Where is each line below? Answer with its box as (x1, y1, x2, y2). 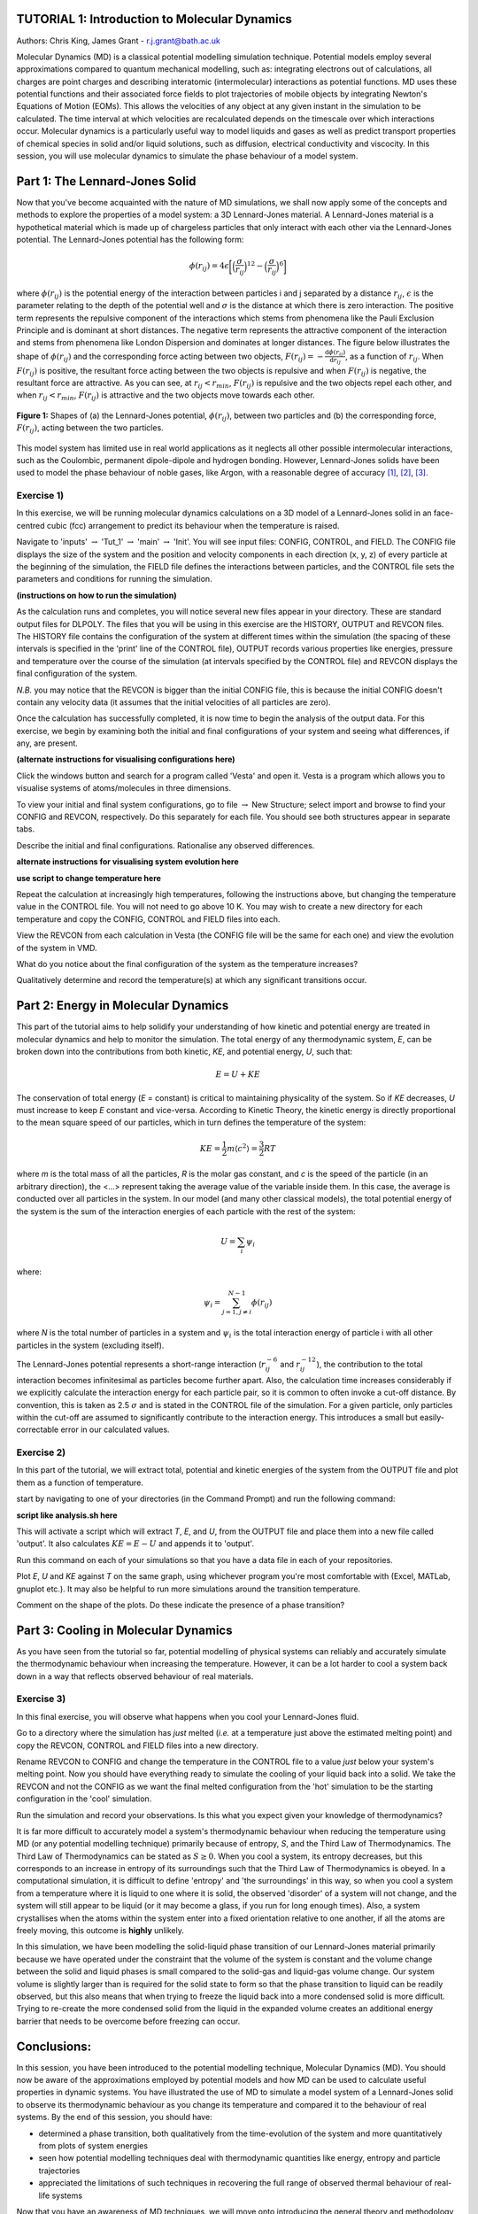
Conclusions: (16, 2039, 92, 2054)
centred (16, 520, 45, 530)
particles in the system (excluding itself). (16, 1340, 165, 1351)
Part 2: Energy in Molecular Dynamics (16, 998, 229, 1013)
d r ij (328, 356, 341, 366)
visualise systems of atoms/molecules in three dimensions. (16, 783, 232, 793)
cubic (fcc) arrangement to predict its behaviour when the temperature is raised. (46, 520, 340, 530)
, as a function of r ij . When (345, 351, 444, 363)
